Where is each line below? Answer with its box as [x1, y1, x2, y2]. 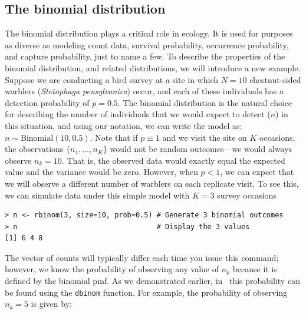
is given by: [31, 298, 72, 310]
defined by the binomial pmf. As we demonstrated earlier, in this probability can [5, 275, 300, 287]
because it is [232, 263, 277, 275]
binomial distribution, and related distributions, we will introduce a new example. [5, 61, 301, 74]
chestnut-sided [249, 73, 301, 85]
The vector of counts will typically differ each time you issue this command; [5, 251, 279, 263]
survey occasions [217, 189, 277, 201]
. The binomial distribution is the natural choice [117, 96, 292, 108]
